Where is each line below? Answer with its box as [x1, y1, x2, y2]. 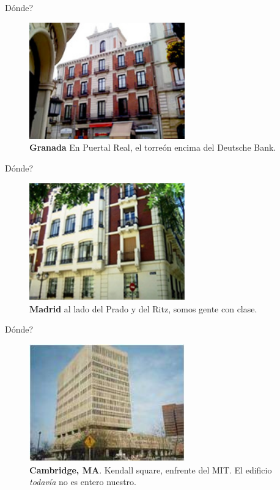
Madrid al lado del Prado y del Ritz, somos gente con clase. [29, 302, 257, 315]
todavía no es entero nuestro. [29, 475, 136, 488]
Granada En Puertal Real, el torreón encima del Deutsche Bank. [29, 141, 276, 154]
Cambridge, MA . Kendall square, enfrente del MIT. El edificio [29, 463, 272, 476]
